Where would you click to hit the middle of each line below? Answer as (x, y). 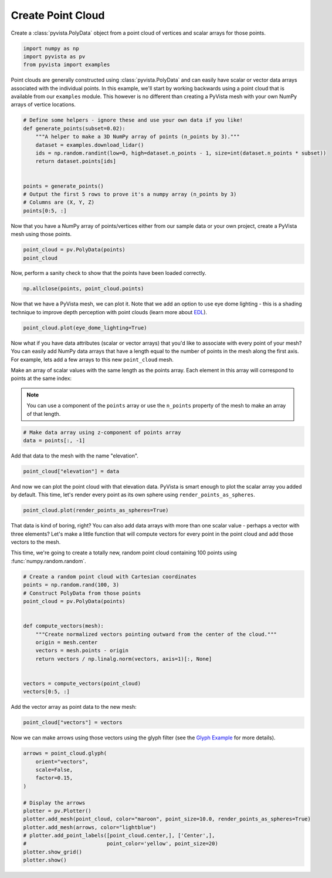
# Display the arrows (54, 803)
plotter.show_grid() (52, 852)
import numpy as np (51, 48)
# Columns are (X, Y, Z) (59, 202)
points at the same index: (41, 378)
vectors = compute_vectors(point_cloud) (82, 683)
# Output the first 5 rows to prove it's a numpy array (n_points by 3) (130, 194)
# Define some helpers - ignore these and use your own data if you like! (133, 120)
